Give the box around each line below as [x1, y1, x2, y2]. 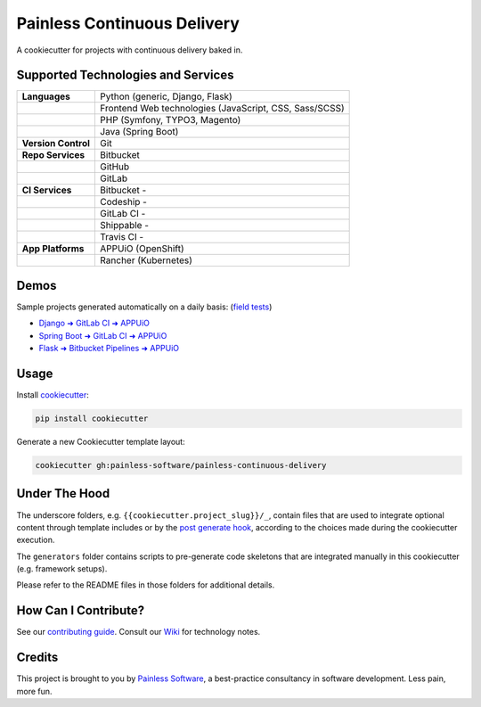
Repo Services [21, 149, 85, 161]
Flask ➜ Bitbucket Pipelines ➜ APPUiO [38, 343, 180, 354]
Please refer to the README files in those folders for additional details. [16, 580, 275, 590]
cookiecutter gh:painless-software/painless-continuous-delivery [35, 460, 327, 470]
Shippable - [99, 219, 150, 232]
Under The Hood [16, 486, 110, 501]
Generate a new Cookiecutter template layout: [16, 437, 186, 448]
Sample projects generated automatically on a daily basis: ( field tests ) [16, 301, 273, 312]
